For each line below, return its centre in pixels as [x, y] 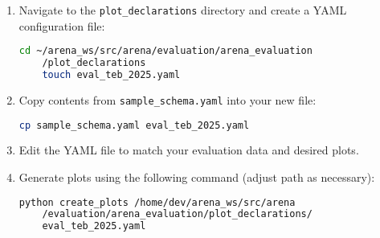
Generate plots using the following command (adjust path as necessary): [197, 177]
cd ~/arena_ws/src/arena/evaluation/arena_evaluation [165, 51]
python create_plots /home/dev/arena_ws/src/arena [157, 202]
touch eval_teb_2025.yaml [111, 75]
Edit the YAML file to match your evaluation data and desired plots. [189, 150]
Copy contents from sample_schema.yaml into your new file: [168, 99]
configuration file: [62, 25]
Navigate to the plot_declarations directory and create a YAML [183, 10]
